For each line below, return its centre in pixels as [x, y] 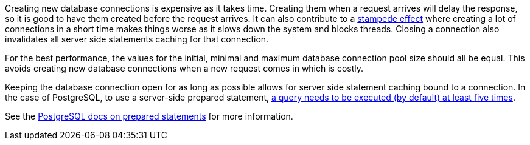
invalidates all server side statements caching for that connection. [137, 39]
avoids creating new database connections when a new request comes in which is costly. [184, 68]
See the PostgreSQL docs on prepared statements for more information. [149, 116]
